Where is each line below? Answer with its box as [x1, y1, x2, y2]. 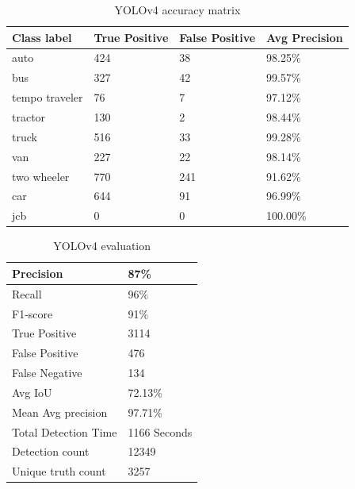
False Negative [12, 364, 82, 381]
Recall [12, 285, 42, 302]
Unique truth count [12, 463, 106, 479]
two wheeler [12, 167, 70, 184]
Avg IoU [12, 383, 52, 400]
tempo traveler [12, 89, 83, 106]
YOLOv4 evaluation [53, 237, 151, 254]
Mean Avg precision [12, 403, 108, 420]
